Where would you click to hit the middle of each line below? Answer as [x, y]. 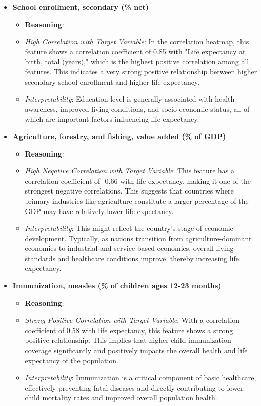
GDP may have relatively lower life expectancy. [99, 211]
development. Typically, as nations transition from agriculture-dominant [138, 238]
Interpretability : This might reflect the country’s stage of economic [129, 228]
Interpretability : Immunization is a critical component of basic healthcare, [140, 378]
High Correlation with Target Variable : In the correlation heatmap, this [137, 41]
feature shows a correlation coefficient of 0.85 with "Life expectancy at [135, 51]
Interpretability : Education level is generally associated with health [130, 99]
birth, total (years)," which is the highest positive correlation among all [137, 61]
